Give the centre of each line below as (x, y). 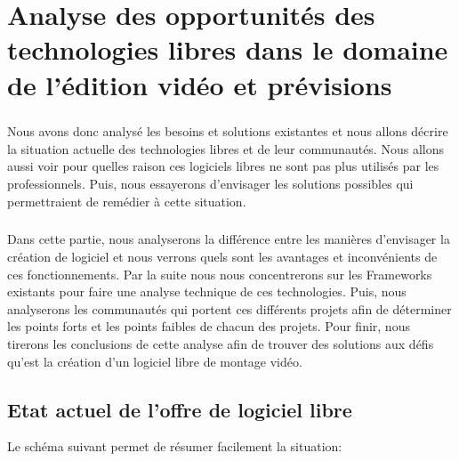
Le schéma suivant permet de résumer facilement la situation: (175, 446)
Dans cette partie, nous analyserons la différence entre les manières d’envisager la (229, 239)
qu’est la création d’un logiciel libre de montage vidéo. (155, 361)
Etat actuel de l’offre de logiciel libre (180, 409)
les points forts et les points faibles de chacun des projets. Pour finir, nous (209, 326)
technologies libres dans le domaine (228, 49)
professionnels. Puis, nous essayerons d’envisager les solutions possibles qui (210, 183)
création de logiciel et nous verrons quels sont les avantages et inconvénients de (222, 257)
